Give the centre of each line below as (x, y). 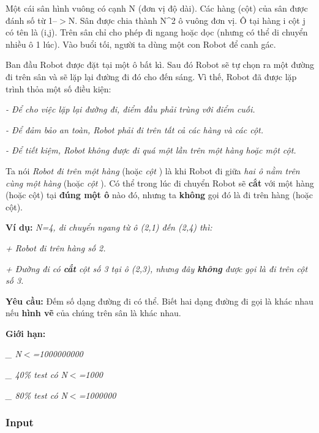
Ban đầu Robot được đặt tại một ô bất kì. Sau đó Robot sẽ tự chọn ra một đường (160, 65)
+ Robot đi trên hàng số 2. (56, 247)
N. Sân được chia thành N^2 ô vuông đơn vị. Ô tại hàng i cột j (187, 20)
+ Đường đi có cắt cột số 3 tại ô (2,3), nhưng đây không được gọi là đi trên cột (157, 268)
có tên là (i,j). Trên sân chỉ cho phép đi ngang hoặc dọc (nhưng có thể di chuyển (157, 32)
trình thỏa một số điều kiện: (58, 88)
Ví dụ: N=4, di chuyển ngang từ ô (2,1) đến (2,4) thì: (109, 227)
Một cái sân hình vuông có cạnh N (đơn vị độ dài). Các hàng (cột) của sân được (157, 8)
